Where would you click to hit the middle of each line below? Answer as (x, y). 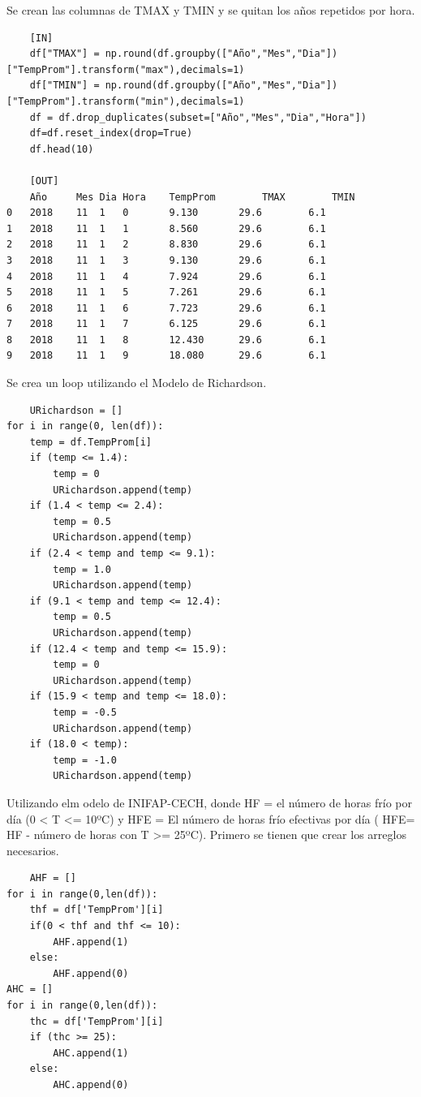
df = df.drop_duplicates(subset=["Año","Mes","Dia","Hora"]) (198, 117)
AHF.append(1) (91, 942)
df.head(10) (62, 149)
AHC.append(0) (91, 1085)
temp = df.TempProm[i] (90, 442)
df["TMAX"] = (64, 54)
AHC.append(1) (91, 1053)
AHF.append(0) (91, 973)
